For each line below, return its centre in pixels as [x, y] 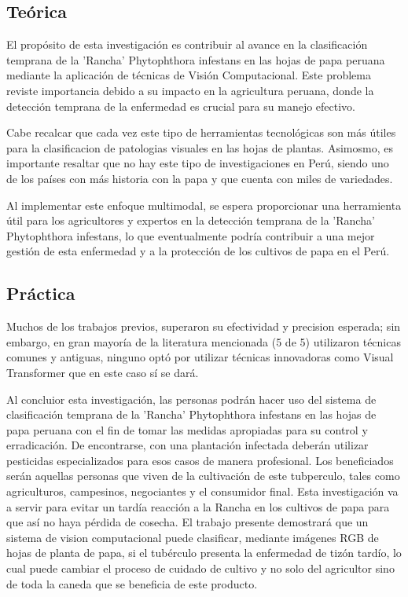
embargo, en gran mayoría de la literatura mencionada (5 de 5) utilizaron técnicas [204, 341]
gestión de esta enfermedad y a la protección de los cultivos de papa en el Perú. [198, 251]
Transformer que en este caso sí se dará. [103, 372]
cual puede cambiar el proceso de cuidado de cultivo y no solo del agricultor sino [200, 568]
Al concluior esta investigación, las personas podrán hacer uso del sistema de [191, 399]
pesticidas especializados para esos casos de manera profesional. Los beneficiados [200, 460]
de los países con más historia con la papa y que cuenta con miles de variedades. [200, 178]
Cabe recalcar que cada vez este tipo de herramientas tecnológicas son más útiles [201, 132]
